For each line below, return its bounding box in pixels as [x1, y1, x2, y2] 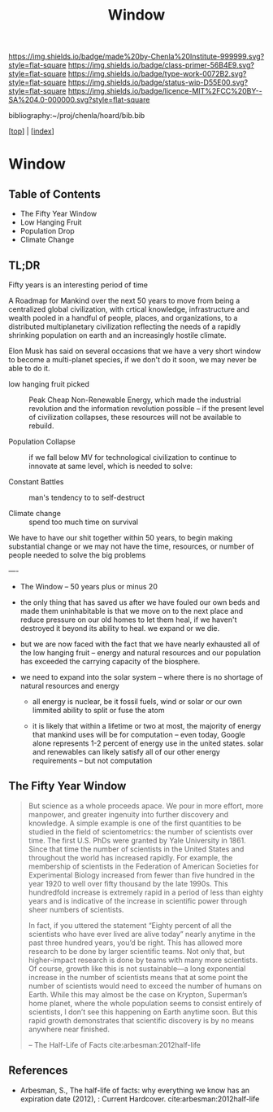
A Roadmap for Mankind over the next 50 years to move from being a [8, 296, 240, 305]
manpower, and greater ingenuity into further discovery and [28, 809, 229, 819]
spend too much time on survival [28, 517, 139, 527]
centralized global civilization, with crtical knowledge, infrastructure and [8, 304, 250, 314]
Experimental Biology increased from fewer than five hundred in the [28, 869, 255, 880]
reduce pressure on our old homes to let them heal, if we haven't [19, 615, 237, 624]
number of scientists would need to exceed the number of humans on [28, 981, 262, 991]
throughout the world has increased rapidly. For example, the [28, 852, 233, 862]
